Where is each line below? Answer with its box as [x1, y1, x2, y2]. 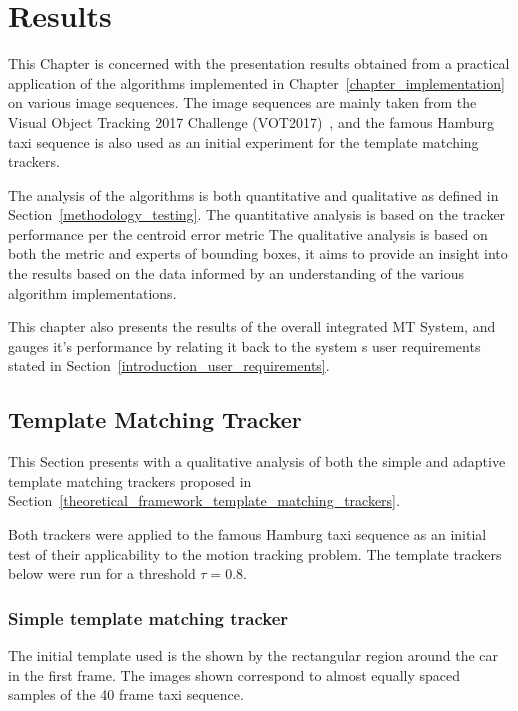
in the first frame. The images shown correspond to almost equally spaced [8, 664, 461, 685]
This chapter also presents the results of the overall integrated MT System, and [8, 316, 496, 337]
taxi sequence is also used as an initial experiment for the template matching [8, 131, 479, 152]
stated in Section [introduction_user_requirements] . [8, 355, 330, 376]
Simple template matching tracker [8, 605, 289, 630]
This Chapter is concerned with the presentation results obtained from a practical [8, 53, 510, 74]
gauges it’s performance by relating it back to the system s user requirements [8, 335, 481, 356]
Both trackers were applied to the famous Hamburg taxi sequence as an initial [8, 524, 487, 545]
